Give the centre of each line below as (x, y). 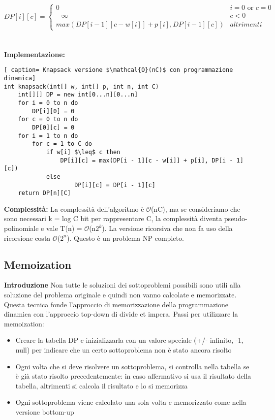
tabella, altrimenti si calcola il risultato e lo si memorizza (102, 385)
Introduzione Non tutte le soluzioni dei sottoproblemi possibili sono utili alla (122, 285)
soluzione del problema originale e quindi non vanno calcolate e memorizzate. (120, 295)
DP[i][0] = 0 (53, 111)
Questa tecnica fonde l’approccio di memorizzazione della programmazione (116, 304)
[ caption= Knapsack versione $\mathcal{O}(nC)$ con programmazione (119, 70)
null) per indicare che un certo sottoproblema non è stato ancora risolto (123, 350)
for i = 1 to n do (48, 136)
